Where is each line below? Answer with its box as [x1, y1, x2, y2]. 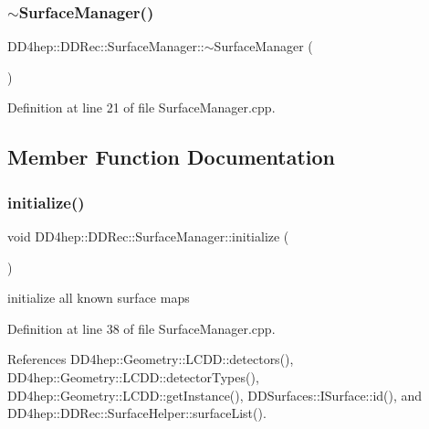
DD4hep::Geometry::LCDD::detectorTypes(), [7, 367, 259, 386]
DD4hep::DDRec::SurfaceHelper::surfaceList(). [7, 403, 267, 423]
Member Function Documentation [7, 143, 336, 171]
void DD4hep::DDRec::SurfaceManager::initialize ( [7, 227, 289, 245]
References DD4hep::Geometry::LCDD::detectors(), [7, 349, 294, 369]
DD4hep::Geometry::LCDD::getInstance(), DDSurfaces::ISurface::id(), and [7, 385, 423, 404]
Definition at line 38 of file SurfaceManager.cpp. [7, 318, 276, 338]
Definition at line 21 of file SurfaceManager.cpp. [7, 98, 276, 117]
